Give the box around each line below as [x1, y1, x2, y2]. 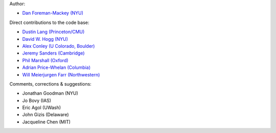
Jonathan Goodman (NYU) [22, 90, 79, 96]
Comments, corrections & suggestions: [9, 81, 91, 87]
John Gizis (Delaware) [22, 112, 69, 118]
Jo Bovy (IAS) [22, 97, 51, 103]
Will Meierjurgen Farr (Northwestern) [22, 71, 100, 77]
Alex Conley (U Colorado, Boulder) [22, 43, 95, 49]
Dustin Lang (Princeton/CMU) [22, 29, 85, 35]
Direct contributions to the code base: [9, 19, 89, 25]
